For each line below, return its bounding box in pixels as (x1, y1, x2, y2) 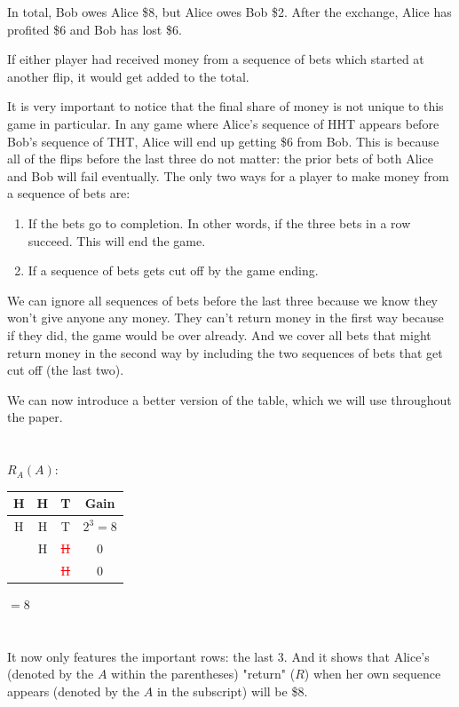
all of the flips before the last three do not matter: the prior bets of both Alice (7, 149, 433, 168)
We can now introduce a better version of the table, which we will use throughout (7, 390, 452, 409)
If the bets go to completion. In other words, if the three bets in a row (28, 213, 411, 232)
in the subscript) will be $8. (156, 681, 308, 700)
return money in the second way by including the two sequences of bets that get (7, 343, 443, 361)
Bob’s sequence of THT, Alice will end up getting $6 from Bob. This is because (7, 131, 439, 150)
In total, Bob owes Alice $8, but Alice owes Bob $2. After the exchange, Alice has (7, 3, 452, 20)
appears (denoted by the (7, 681, 140, 700)
